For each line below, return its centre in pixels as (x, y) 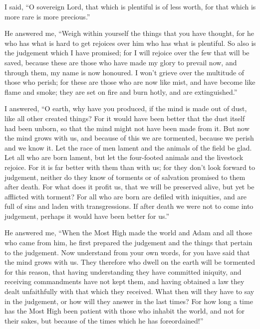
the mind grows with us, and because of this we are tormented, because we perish (129, 138)
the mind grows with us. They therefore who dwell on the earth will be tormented (130, 262)
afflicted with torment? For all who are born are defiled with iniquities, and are (126, 196)
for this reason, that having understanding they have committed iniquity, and (123, 271)
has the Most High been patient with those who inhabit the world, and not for (125, 311)
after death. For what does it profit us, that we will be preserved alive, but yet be (130, 187)
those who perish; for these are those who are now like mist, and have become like (130, 82)
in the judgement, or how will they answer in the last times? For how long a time (129, 301)
